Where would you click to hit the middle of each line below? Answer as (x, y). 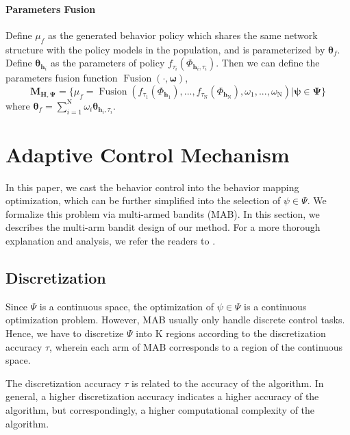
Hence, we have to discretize (65, 333)
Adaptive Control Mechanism (148, 154)
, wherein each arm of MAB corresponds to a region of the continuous (196, 346)
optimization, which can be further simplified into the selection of (143, 200)
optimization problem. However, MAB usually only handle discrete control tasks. (175, 320)
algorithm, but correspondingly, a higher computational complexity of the (160, 410)
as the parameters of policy (108, 63)
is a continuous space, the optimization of (126, 306)
